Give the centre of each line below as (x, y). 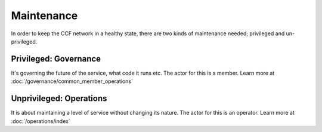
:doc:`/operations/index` (41, 121)
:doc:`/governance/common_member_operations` (72, 81)
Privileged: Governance (56, 59)
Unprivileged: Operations (59, 99)
